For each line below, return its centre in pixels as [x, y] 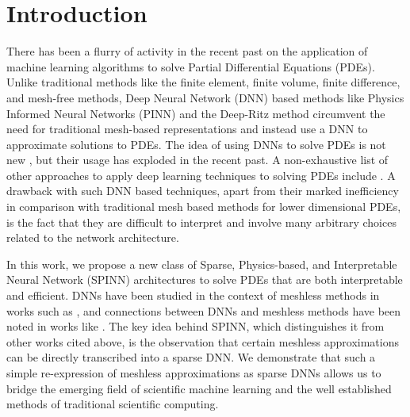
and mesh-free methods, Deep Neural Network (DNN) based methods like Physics [205, 97]
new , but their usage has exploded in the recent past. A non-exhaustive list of [197, 160]
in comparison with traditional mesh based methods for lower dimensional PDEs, [204, 207]
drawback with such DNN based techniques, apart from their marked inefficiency [203, 191]
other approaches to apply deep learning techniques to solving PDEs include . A [201, 175]
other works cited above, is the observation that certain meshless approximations [203, 341]
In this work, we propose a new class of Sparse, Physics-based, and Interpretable [202, 264]
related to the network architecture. [93, 237]
